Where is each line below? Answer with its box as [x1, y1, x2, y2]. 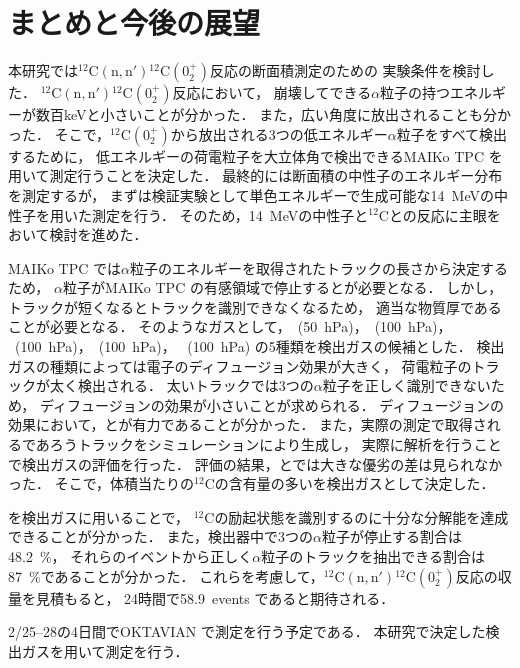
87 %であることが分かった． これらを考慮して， [8, 565, 324, 586]
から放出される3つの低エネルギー [170, 123, 388, 144]
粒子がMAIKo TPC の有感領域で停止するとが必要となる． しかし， [62, 277, 503, 298]
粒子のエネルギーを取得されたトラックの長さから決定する [129, 257, 508, 278]
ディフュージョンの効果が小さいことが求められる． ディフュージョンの [39, 394, 505, 415]
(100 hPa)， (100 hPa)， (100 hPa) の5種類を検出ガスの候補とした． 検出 [14, 336, 505, 357]
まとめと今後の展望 [8, 2, 261, 43]
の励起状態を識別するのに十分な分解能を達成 [214, 506, 509, 527]
